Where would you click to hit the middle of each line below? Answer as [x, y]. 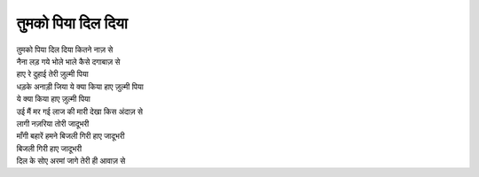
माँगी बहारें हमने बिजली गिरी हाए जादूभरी [71, 136]
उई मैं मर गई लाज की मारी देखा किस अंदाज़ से [80, 112]
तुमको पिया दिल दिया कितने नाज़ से [65, 50]
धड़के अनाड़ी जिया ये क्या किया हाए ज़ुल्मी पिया [80, 86]
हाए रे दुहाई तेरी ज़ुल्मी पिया [52, 74]
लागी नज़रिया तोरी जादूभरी [53, 123]
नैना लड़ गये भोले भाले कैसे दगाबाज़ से [68, 61]
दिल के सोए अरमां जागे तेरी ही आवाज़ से [71, 161]
